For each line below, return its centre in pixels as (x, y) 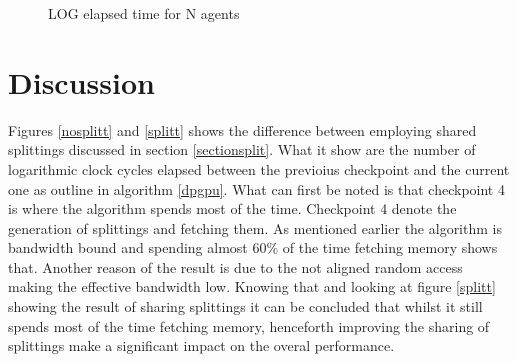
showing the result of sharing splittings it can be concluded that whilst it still (245, 306)
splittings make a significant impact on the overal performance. (201, 345)
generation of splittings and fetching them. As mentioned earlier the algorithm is (255, 227)
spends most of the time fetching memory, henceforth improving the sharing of (249, 325)
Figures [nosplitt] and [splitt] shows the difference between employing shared (242, 129)
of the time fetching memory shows (390, 247)
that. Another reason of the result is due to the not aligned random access (235, 266)
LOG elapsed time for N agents (144, 13)
